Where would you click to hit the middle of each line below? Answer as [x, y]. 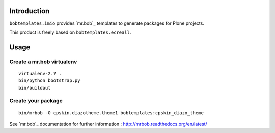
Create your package [36, 101]
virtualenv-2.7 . [40, 74]
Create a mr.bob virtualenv [43, 62]
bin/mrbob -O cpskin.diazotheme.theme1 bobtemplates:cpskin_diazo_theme [111, 113]
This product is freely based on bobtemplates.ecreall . [70, 32]
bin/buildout [35, 88]
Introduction [30, 11]
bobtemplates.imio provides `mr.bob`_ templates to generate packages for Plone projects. [107, 23]
